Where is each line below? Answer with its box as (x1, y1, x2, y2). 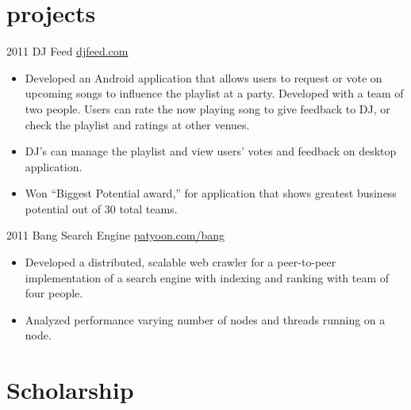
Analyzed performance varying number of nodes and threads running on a (25, 311, 386, 328)
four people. (25, 285, 83, 301)
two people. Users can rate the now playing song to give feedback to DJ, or (25, 100, 390, 117)
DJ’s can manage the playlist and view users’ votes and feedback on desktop (25, 143, 397, 159)
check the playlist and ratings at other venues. (25, 116, 250, 132)
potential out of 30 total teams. (25, 200, 178, 216)
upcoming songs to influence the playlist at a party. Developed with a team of (25, 85, 404, 102)
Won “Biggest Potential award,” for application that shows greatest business (25, 185, 397, 201)
